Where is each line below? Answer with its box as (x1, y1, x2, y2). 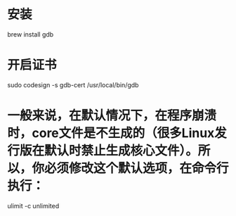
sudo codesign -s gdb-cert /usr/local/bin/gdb (7, 80, 139, 89)
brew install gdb (7, 30, 54, 39)
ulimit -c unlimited (7, 201, 60, 210)
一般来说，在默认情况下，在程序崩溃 (7, 108, 217, 124)
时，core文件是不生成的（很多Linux (7, 125, 215, 141)
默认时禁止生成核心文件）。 (44, 143, 199, 159)
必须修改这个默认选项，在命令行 (44, 160, 230, 177)
